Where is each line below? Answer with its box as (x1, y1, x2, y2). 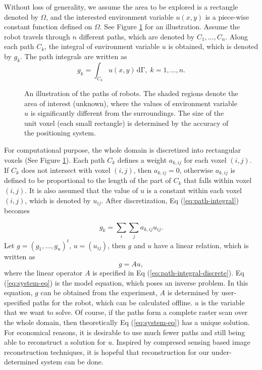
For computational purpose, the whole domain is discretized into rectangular (4, 144, 241, 155)
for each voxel (184, 154, 227, 165)
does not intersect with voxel (21, 164, 111, 175)
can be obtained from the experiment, (40, 287, 158, 298)
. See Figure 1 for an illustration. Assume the (99, 21, 240, 32)
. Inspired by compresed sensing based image (112, 337, 250, 347)
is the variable (201, 297, 245, 307)
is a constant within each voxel (146, 185, 242, 196)
